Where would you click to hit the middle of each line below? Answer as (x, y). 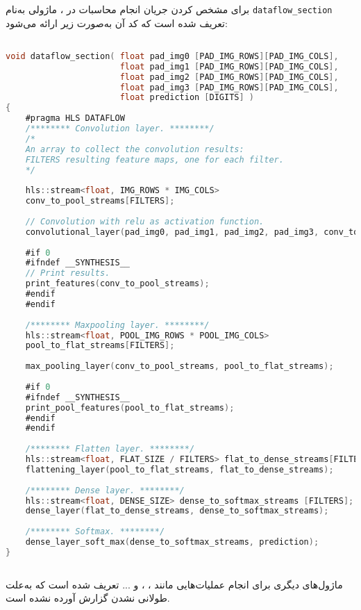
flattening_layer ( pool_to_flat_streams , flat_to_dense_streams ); (179, 469)
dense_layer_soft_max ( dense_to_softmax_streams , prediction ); (172, 542)
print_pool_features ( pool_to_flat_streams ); (130, 407)
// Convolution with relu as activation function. (145, 221)
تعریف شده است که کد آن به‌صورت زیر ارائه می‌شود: (117, 23)
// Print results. (68, 273)
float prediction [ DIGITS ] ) (187, 98)
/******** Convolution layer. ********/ (120, 129)
